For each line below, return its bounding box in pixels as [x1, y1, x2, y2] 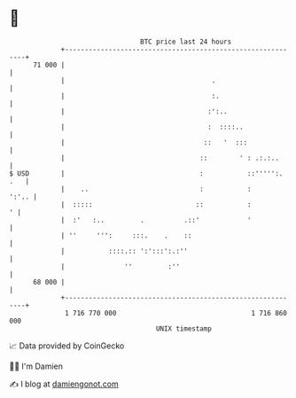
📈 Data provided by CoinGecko [9, 340, 125, 351]
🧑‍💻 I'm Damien [9, 361, 64, 371]
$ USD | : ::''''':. [9, 168, 284, 178]
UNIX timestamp [155, 324, 213, 333]
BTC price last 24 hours [140, 37, 232, 46]
